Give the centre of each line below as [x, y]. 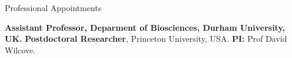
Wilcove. [20, 50]
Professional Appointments [53, 8]
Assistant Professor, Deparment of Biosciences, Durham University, [145, 27]
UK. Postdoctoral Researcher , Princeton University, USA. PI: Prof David [146, 39]
